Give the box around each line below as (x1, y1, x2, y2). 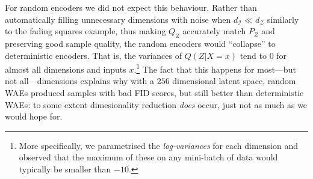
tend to (240, 49, 267, 61)
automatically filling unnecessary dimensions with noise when (5, 13, 231, 25)
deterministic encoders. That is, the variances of (5, 49, 182, 61)
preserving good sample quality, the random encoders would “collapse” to (5, 37, 276, 49)
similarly (267, 13, 299, 25)
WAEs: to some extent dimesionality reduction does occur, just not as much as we (5, 98, 308, 111)
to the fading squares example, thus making (5, 25, 166, 37)
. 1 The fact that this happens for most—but (134, 61, 296, 75)
